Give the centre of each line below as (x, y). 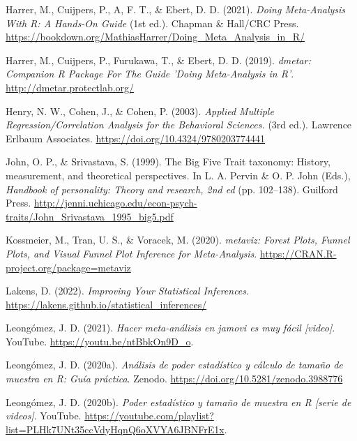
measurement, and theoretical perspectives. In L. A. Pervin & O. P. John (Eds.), (178, 175)
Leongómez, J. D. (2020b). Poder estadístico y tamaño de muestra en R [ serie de (178, 402)
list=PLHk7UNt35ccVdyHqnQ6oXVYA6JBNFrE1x (115, 429)
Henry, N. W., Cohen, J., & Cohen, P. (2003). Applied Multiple (140, 111)
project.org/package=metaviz (68, 267)
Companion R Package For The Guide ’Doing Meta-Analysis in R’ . (150, 74)
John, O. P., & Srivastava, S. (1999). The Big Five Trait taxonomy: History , (168, 162)
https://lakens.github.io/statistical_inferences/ (106, 304)
